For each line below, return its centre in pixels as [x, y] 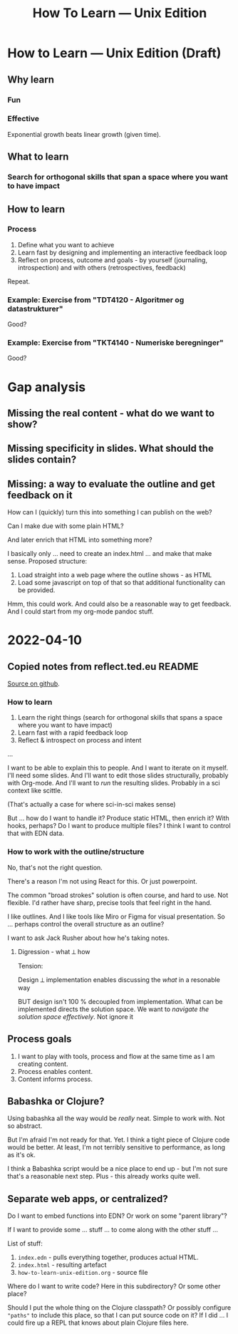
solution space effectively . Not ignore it [76, 1016]
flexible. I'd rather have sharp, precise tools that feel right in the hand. [110, 902]
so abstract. [25, 1126]
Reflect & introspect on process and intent [79, 740]
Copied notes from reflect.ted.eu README [103, 667]
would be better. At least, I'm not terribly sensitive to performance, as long [117, 1147]
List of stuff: [25, 1243]
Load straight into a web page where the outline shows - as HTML [115, 575]
